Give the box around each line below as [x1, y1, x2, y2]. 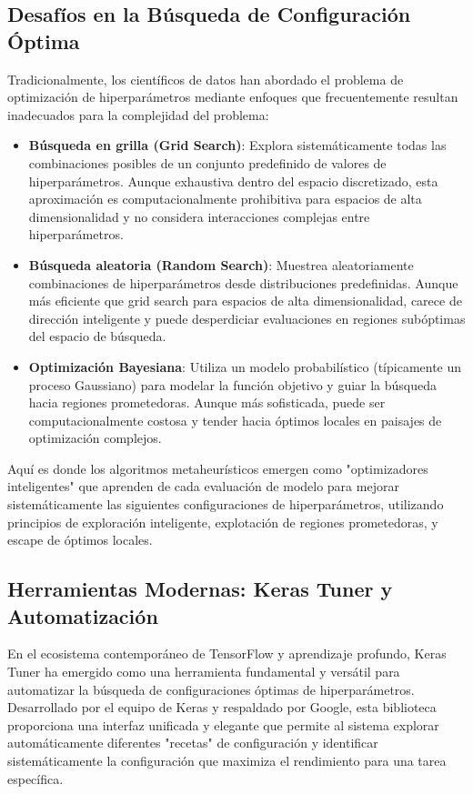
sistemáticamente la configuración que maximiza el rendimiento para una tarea [7, 751, 447, 769]
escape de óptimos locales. [7, 530, 153, 549]
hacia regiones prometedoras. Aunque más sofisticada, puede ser [28, 393, 386, 412]
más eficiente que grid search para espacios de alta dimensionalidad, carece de [28, 291, 462, 310]
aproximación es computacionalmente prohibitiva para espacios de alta [28, 189, 422, 208]
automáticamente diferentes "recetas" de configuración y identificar [7, 733, 378, 752]
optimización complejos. [28, 428, 162, 447]
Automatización [7, 601, 158, 629]
